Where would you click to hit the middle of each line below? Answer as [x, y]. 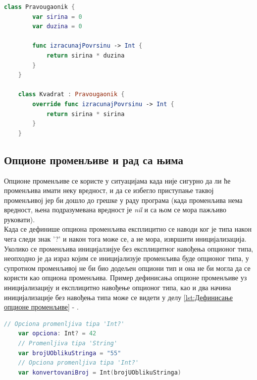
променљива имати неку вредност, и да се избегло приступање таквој [109, 190]
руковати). [20, 219]
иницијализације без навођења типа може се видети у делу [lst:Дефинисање [119, 297]
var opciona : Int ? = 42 [57, 334]
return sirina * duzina [85, 55]
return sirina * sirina [85, 114]
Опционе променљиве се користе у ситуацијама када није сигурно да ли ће [117, 180]
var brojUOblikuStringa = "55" [70, 353]
